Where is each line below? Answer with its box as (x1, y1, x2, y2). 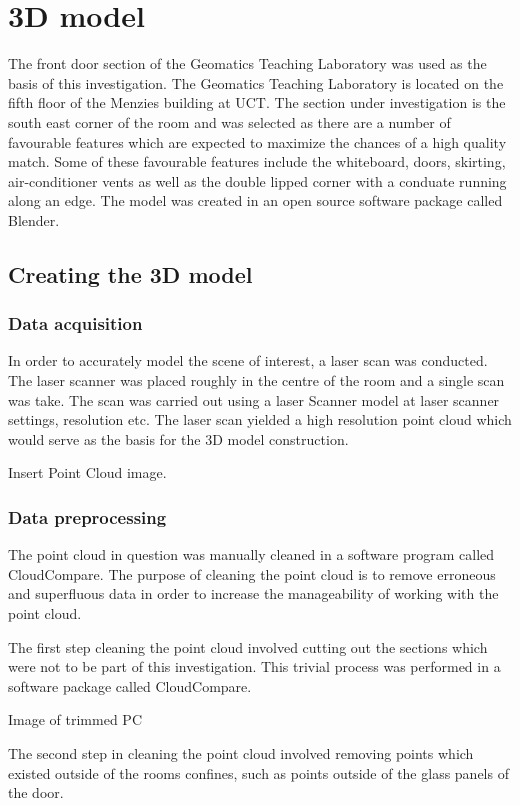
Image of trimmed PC (8, 709, 142, 730)
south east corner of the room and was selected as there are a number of (8, 111, 451, 132)
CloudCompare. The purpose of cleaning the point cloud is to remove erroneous (8, 563, 496, 584)
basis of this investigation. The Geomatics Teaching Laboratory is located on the (8, 72, 504, 93)
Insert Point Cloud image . (8, 462, 167, 483)
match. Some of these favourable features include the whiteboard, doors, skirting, (8, 151, 506, 172)
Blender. (8, 209, 60, 230)
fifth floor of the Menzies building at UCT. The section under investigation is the (8, 92, 506, 113)
